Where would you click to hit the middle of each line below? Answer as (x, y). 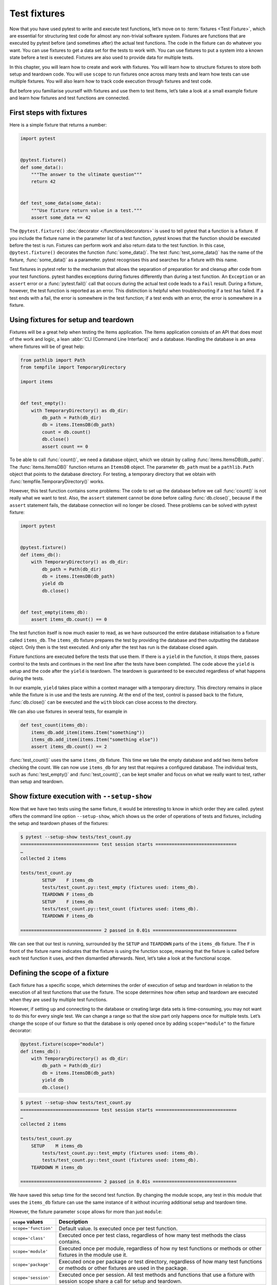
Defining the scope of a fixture (59, 973)
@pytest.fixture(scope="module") (62, 1044)
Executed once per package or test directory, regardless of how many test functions (161, 1261)
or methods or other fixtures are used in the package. (123, 1268)
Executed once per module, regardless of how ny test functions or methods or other (160, 1248)
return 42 (43, 182)
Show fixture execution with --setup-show (81, 796)
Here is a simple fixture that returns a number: (58, 125)
